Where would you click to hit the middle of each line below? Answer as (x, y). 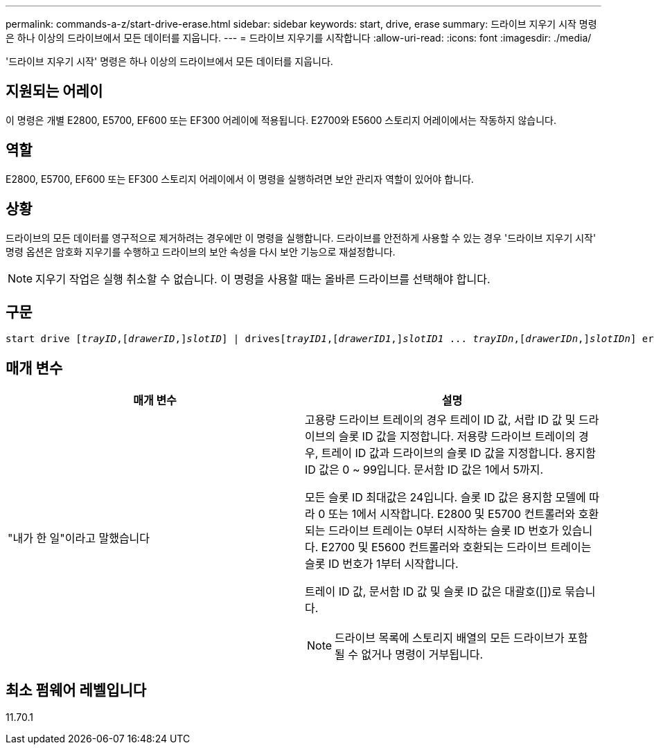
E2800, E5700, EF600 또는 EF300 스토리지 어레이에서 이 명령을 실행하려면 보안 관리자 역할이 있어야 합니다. (240, 179)
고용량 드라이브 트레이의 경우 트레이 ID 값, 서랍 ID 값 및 (440, 420)
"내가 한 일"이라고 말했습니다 (79, 538)
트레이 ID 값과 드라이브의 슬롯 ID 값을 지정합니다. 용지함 (458, 453)
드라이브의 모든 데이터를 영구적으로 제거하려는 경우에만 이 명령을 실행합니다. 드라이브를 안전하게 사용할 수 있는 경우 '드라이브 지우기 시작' (301, 238)
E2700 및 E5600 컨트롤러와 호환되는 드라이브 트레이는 (456, 547)
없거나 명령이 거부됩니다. (422, 655)
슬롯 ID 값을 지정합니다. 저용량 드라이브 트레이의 (457, 437)
